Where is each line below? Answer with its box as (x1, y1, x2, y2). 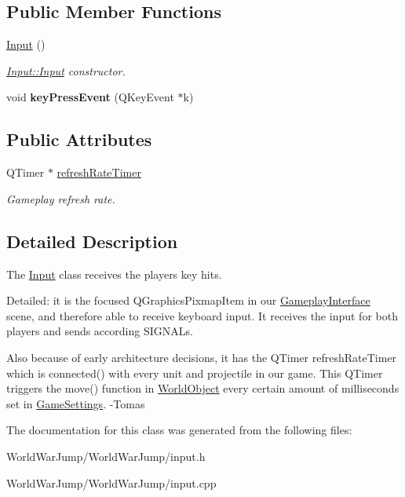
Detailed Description (6, 228, 178, 253)
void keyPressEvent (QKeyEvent (6, 89, 174, 105)
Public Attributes (6, 127, 152, 152)
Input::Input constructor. (6, 62, 126, 79)
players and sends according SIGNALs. (6, 323, 193, 339)
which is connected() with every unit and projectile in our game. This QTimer (6, 364, 383, 381)
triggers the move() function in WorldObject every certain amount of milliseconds (6, 380, 400, 397)
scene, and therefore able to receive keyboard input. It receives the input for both (6, 307, 398, 323)
